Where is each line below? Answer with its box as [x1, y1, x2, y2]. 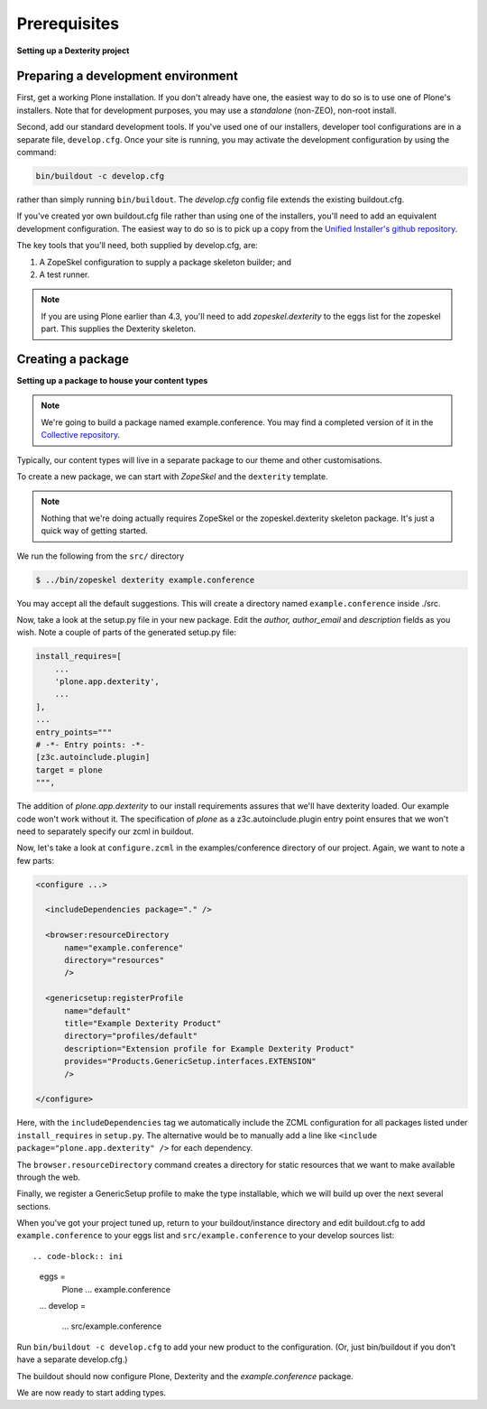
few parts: [16, 855, 55, 866]
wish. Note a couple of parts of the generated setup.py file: [16, 627, 237, 638]
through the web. [16, 1172, 81, 1182]
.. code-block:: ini [32, 1251, 124, 1261]
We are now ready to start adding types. [16, 1386, 167, 1398]
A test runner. [39, 269, 90, 280]
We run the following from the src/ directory [16, 551, 185, 561]
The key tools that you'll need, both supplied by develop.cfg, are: [16, 240, 259, 251]
